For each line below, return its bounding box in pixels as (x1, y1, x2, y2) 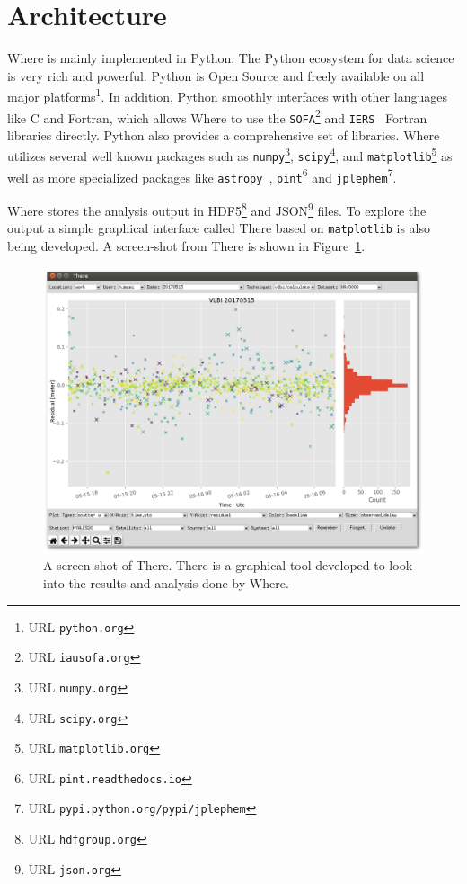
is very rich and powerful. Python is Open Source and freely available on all (7, 66, 425, 85)
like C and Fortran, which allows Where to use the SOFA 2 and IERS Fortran (7, 105, 427, 127)
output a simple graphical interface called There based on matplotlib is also (7, 219, 430, 237)
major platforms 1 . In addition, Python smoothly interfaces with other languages (7, 85, 447, 105)
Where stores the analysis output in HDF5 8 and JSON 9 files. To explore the (7, 199, 427, 219)
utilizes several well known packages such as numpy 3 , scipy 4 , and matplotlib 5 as (7, 144, 453, 165)
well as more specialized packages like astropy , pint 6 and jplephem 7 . (7, 165, 397, 186)
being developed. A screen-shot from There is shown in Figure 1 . (7, 237, 366, 254)
